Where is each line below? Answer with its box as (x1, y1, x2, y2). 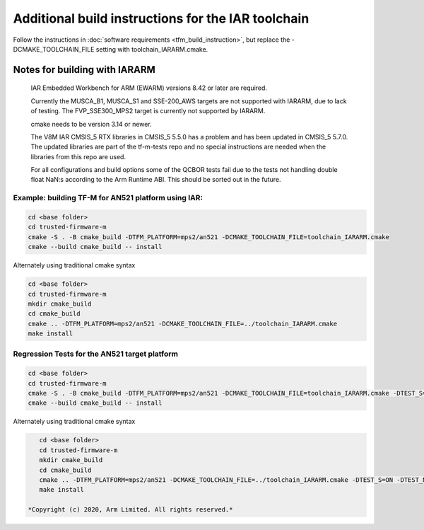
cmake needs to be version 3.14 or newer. (30, 120, 152, 128)
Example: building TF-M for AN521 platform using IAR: (13, 193, 203, 203)
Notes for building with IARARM (13, 64, 155, 76)
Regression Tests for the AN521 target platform (13, 349, 178, 359)
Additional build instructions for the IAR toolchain (13, 11, 310, 26)
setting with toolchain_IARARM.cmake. (95, 45, 208, 53)
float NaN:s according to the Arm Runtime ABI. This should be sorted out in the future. (30, 175, 282, 184)
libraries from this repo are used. (30, 152, 126, 161)
